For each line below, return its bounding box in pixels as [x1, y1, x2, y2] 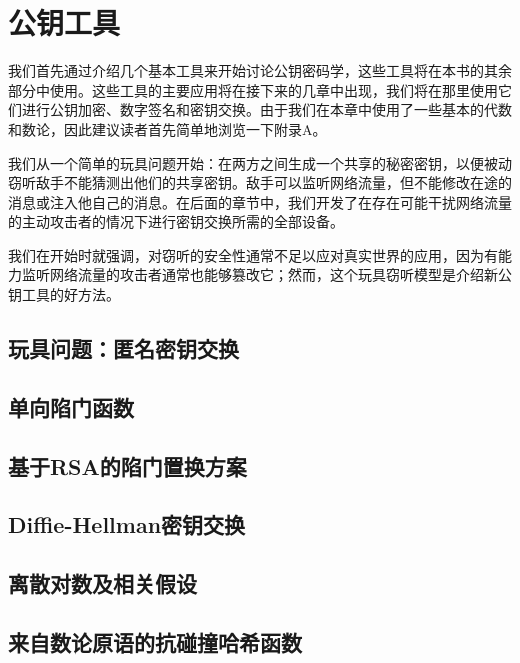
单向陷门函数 [8, 391, 134, 422]
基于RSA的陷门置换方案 [8, 450, 247, 481]
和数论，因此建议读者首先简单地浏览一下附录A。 [8, 118, 327, 139]
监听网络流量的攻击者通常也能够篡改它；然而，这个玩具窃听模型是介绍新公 [21, 264, 512, 285]
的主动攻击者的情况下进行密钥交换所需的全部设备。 [8, 211, 344, 232]
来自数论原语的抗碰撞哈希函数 [8, 626, 302, 657]
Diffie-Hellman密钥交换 [8, 509, 246, 540]
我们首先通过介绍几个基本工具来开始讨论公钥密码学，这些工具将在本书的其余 [8, 60, 512, 81]
